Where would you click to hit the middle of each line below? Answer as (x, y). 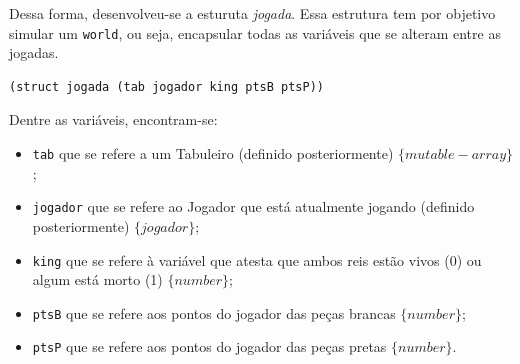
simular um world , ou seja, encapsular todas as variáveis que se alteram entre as (255, 32)
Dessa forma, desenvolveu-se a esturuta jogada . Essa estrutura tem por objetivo (252, 13)
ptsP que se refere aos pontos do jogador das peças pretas (209, 346)
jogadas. (34, 52)
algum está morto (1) (97, 279)
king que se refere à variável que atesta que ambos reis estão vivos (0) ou (257, 259)
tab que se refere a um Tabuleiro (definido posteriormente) (213, 153)
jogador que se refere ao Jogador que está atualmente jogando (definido (253, 206)
